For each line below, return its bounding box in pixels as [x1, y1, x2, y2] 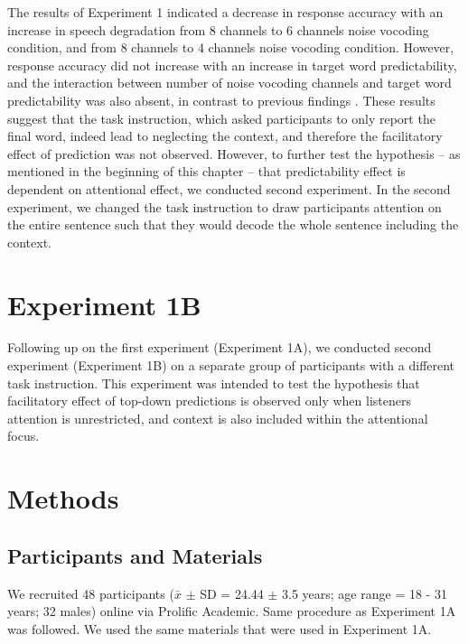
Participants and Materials [7, 541, 263, 569]
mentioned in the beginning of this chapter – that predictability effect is [7, 162, 406, 181]
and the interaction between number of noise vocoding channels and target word [7, 73, 452, 92]
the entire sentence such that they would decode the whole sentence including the [7, 215, 459, 234]
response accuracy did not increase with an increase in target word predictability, [7, 55, 457, 74]
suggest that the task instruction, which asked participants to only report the [7, 108, 435, 127]
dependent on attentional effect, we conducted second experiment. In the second [7, 179, 451, 198]
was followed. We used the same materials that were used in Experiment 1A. [7, 619, 432, 638]
